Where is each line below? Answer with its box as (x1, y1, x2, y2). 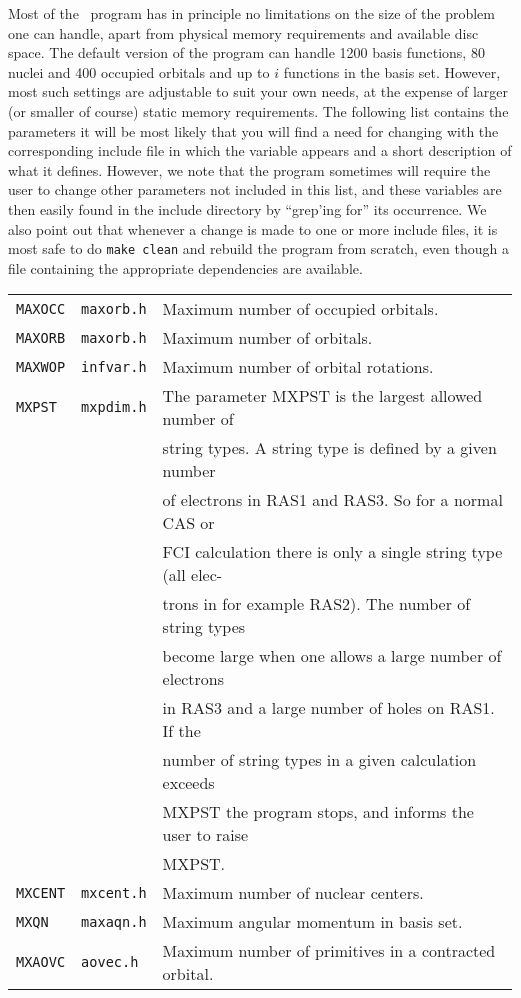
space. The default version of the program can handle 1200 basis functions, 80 (8, 42, 485, 63)
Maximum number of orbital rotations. (162, 355, 434, 379)
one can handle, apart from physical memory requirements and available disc (8, 22, 479, 43)
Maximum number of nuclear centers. (162, 881, 424, 905)
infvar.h (81, 358, 147, 375)
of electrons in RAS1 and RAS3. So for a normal (162, 488, 503, 512)
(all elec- (162, 563, 223, 587)
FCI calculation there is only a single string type (162, 540, 503, 564)
